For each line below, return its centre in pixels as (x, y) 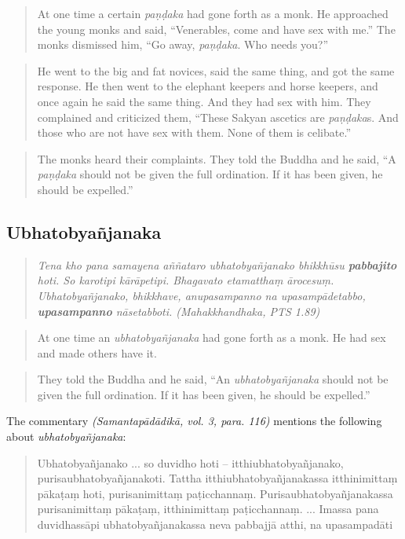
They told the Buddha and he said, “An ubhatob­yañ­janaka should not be (213, 379)
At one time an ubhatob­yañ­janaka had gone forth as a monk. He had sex (212, 337)
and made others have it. (97, 352)
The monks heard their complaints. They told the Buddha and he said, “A (217, 158)
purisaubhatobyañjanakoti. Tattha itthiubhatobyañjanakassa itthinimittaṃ (217, 478)
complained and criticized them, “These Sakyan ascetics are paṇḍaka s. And (218, 117)
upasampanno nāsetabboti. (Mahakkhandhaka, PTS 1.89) (179, 311)
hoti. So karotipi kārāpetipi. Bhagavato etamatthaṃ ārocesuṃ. (186, 280)
